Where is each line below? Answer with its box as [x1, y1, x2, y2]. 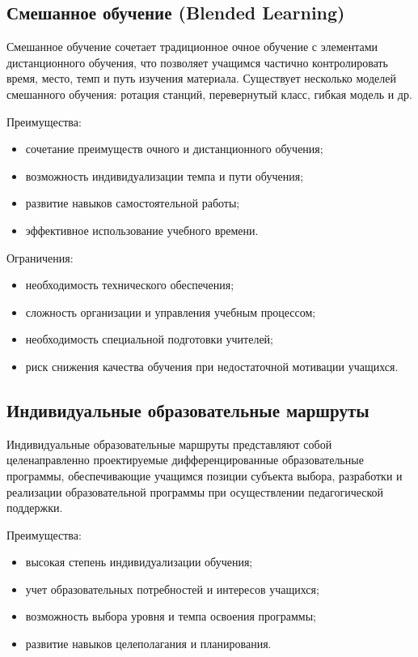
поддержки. [6, 499, 63, 516]
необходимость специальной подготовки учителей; [25, 331, 273, 348]
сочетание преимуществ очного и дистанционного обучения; [25, 140, 323, 157]
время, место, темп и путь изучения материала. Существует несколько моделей [6, 70, 396, 87]
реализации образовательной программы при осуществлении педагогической [6, 483, 384, 500]
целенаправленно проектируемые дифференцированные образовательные [6, 451, 364, 468]
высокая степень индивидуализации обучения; [25, 553, 253, 570]
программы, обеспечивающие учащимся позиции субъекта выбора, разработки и [6, 467, 403, 484]
